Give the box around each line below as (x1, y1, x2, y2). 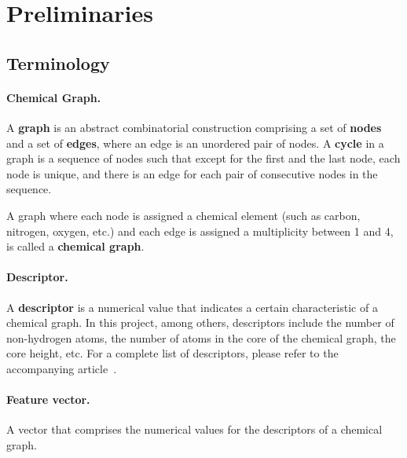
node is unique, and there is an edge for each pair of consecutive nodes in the (6, 165, 378, 181)
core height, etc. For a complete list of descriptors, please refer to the (6, 345, 339, 361)
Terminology (6, 50, 110, 75)
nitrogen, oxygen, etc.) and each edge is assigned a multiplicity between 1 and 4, (6, 222, 394, 239)
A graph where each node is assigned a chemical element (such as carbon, (6, 207, 361, 223)
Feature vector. (6, 391, 90, 408)
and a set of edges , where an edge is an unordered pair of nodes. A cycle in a (6, 134, 384, 151)
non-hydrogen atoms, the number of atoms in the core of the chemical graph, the (6, 329, 396, 346)
